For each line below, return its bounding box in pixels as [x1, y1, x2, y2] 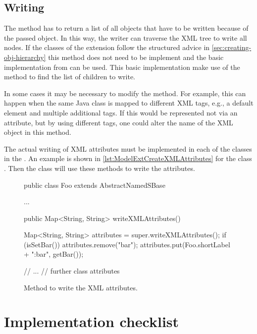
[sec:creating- [211, 42, 252, 53]
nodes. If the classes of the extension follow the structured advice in [4, 42, 210, 53]
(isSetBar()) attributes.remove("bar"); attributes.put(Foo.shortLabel [24, 239, 230, 249]
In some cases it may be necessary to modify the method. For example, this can [4, 88, 246, 98]
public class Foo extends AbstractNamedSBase [24, 179, 165, 190]
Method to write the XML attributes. [24, 282, 138, 292]
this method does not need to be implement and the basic [48, 52, 224, 62]
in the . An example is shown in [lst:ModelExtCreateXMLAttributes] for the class [4, 153, 252, 164]
